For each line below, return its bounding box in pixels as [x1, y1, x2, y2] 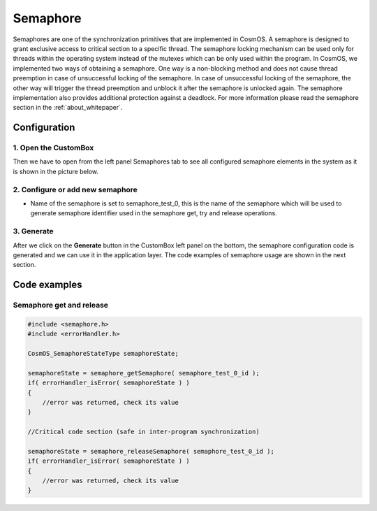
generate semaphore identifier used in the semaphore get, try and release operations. [30, 209, 277, 217]
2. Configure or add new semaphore [13, 185, 138, 194]
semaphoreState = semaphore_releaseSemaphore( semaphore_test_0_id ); [27, 447, 275, 455]
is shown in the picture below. [13, 167, 99, 175]
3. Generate [13, 226, 54, 236]
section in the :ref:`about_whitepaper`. [13, 103, 123, 112]
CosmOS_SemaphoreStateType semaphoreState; [27, 350, 179, 358]
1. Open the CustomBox [13, 143, 94, 153]
